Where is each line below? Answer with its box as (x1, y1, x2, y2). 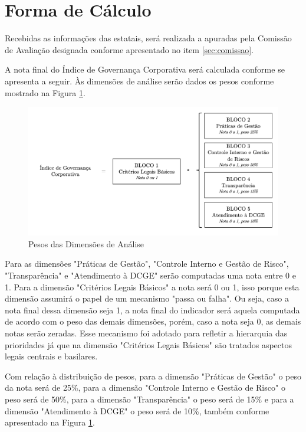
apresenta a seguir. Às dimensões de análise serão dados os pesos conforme (5, 74, 274, 87)
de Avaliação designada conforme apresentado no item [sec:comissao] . (5, 43, 254, 55)
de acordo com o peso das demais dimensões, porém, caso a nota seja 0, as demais (5, 315, 301, 328)
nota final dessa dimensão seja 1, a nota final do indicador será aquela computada (5, 303, 300, 316)
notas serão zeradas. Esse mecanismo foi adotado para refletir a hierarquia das (5, 327, 288, 339)
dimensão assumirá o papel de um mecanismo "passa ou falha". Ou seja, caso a (5, 292, 289, 305)
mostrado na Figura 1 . (5, 86, 85, 99)
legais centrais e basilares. (5, 350, 98, 362)
